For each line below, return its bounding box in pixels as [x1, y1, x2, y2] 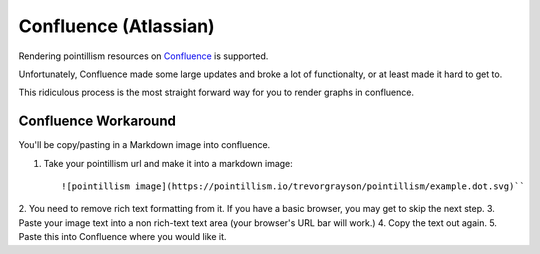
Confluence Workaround [18, 113, 177, 130]
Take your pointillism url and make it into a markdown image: [43, 157, 294, 169]
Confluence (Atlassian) [18, 15, 215, 37]
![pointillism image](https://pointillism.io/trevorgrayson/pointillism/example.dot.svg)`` [61, 181, 525, 192]
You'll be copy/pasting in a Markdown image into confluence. [18, 139, 271, 151]
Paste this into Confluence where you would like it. [18, 231, 227, 243]
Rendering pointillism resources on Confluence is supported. [18, 50, 269, 62]
